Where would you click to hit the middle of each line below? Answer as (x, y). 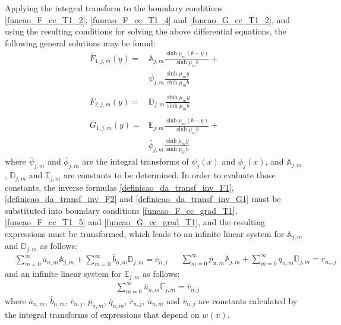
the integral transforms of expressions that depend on (102, 314)
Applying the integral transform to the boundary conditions (114, 8)
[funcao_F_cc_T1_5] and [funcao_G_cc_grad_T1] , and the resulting (135, 222)
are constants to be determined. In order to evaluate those (170, 175)
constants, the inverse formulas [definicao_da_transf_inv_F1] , (119, 187)
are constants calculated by (248, 300)
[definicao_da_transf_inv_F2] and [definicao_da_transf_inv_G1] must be (143, 199)
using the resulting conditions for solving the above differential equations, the (146, 31)
